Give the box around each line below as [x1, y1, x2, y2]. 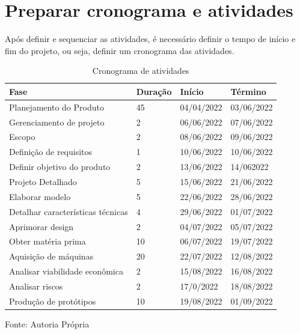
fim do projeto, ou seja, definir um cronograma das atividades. [5, 44, 234, 56]
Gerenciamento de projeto [9, 115, 105, 128]
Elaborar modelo [9, 190, 71, 202]
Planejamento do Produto [9, 100, 104, 113]
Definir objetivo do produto [9, 160, 111, 173]
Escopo [9, 130, 35, 143]
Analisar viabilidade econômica [9, 265, 123, 278]
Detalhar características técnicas [9, 205, 128, 217]
